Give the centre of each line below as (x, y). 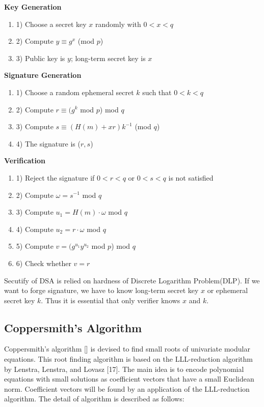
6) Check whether (44, 263)
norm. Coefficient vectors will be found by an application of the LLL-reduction (127, 388)
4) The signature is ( (48, 143)
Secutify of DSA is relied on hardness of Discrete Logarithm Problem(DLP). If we (132, 280)
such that (157, 92)
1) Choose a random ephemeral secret (75, 92)
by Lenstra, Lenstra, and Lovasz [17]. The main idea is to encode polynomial (124, 369)
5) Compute (35, 246)
